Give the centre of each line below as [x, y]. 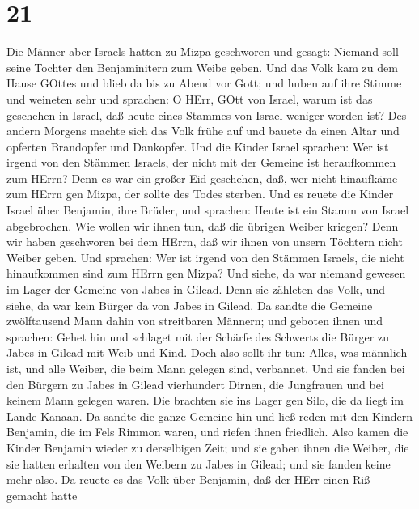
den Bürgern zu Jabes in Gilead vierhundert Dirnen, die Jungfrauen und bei [195, 384]
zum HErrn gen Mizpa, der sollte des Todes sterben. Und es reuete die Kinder [200, 194]
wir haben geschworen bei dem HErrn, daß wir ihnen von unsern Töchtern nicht [205, 242]
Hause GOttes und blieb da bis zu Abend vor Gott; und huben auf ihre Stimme [204, 83]
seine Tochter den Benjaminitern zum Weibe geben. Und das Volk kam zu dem [202, 67]
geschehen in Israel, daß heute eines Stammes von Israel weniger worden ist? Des [207, 115]
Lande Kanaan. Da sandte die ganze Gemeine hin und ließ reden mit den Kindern [209, 416]
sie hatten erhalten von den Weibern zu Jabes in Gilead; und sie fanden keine [199, 463]
